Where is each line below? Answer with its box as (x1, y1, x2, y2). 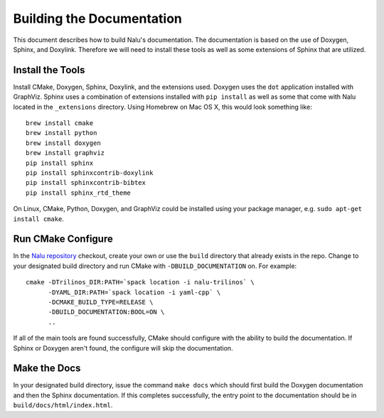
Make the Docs (13, 363, 81, 375)
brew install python (26, 129, 97, 137)
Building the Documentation (13, 11, 183, 26)
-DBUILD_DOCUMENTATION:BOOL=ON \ (48, 308, 165, 316)
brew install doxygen (26, 139, 101, 147)
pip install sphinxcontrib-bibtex (26, 178, 146, 187)
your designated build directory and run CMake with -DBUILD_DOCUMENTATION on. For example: (13, 262, 297, 270)
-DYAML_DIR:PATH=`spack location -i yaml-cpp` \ (48, 288, 221, 296)
